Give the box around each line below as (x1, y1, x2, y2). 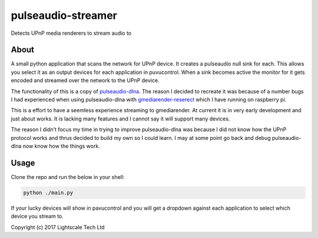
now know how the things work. (22, 142, 100, 149)
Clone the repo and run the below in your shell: (11, 173, 125, 180)
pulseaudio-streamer (11, 9, 117, 22)
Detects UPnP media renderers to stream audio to (11, 30, 132, 37)
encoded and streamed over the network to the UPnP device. (11, 77, 160, 84)
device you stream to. (11, 213, 64, 220)
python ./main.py (23, 189, 74, 196)
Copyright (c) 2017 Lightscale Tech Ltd (11, 223, 105, 230)
